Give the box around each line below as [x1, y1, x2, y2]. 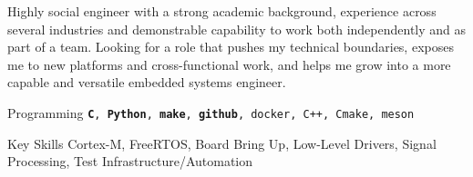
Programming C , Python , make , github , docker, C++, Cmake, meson [7, 103, 415, 122]
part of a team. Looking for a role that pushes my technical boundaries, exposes [7, 37, 454, 56]
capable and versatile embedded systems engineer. [7, 73, 286, 92]
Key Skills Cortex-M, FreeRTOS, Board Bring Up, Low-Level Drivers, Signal [7, 133, 437, 152]
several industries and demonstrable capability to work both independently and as [7, 19, 467, 38]
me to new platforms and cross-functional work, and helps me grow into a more [7, 54, 451, 74]
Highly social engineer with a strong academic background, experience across [7, 2, 437, 20]
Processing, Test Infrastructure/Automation [7, 152, 253, 171]
